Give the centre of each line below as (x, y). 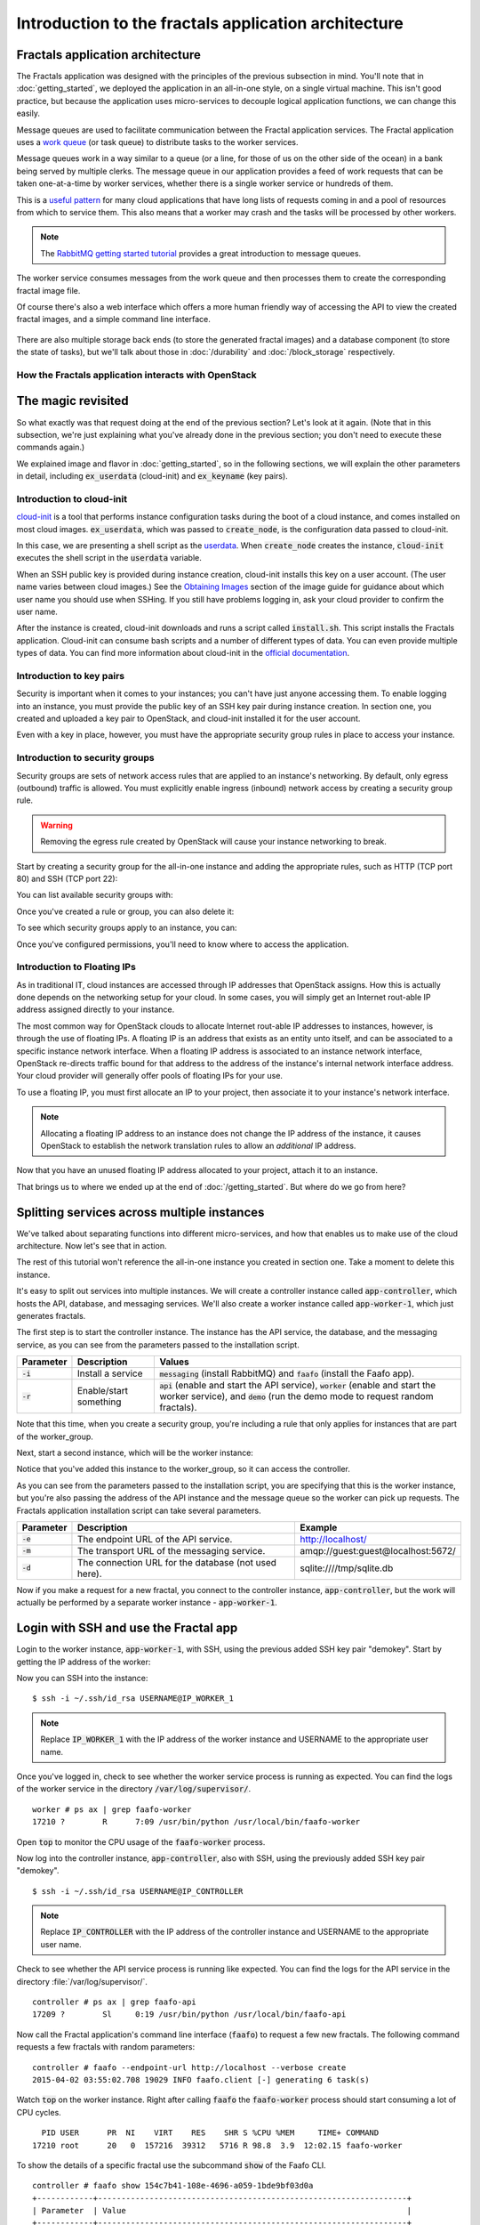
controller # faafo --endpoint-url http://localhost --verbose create (189, 2067)
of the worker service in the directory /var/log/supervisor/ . (134, 1789)
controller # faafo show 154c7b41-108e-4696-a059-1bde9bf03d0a (173, 2186)
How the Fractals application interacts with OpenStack (136, 375)
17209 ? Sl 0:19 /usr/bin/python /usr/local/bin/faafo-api (189, 2015)
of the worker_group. (55, 1436)
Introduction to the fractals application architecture (210, 23)
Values (175, 1362)
